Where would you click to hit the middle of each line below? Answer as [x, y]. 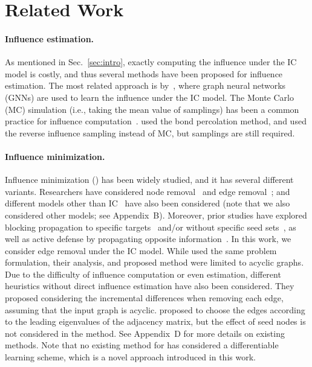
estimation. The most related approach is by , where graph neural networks [145, 85]
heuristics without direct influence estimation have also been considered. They [150, 286]
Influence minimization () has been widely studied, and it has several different [149, 180]
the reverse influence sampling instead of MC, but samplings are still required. [150, 132]
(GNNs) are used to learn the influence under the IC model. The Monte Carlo [149, 97]
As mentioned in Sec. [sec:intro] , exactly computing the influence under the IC [151, 62]
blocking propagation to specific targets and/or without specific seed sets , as [151, 227]
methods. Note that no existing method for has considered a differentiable [142, 345]
